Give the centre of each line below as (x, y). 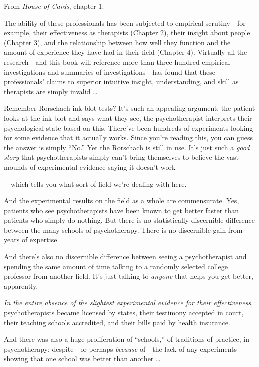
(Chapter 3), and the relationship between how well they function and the (117, 42)
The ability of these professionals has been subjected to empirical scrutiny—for (125, 23)
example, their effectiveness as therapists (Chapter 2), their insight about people (127, 33)
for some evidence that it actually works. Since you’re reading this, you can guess (128, 138)
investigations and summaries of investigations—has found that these (110, 72)
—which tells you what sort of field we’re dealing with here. (95, 184)
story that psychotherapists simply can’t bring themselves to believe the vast (121, 157)
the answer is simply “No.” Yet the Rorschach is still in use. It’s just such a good (127, 147)
